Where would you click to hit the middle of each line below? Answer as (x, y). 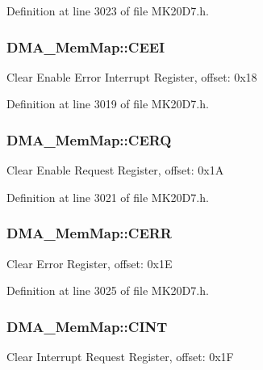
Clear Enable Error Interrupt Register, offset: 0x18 (132, 76)
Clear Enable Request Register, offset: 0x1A (115, 170)
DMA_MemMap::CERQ (89, 139)
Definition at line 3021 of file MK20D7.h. (108, 197)
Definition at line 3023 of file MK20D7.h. (108, 11)
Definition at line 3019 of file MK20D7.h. (108, 104)
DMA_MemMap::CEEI (86, 46)
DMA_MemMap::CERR (89, 233)
